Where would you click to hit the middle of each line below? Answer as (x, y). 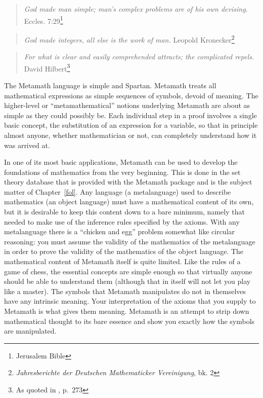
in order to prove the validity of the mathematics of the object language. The (124, 251)
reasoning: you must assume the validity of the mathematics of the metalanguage (130, 241)
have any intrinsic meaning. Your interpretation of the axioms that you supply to (130, 301)
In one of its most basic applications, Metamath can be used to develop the (121, 162)
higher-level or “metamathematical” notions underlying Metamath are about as (127, 105)
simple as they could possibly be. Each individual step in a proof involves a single (130, 115)
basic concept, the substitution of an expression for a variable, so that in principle (131, 125)
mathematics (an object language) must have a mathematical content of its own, (129, 202)
